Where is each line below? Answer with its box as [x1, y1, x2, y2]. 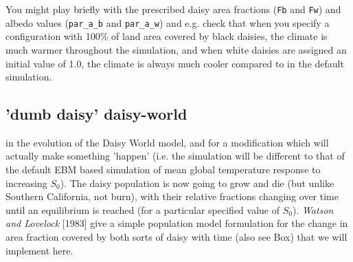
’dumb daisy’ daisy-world [5, 103, 187, 124]
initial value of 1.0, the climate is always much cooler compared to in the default [5, 56, 344, 70]
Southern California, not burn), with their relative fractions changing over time [5, 189, 339, 204]
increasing [5, 175, 47, 190]
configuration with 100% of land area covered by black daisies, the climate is [5, 29, 328, 43]
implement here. [5, 243, 73, 257]
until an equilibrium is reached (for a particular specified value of [5, 202, 280, 217]
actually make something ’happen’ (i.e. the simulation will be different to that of [5, 149, 345, 163]
